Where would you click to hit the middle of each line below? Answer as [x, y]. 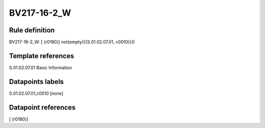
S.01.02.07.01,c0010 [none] [36, 93]
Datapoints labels [36, 82]
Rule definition [32, 30]
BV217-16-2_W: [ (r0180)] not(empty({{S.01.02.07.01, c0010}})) [72, 42]
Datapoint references [42, 107]
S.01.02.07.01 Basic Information [40, 67]
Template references [42, 56]
